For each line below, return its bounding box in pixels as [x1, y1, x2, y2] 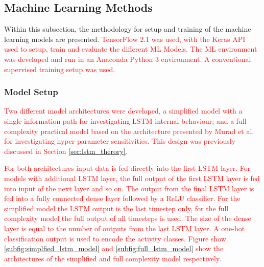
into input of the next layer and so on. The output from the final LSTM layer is [4, 183, 254, 193]
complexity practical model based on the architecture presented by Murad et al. [4, 125, 254, 136]
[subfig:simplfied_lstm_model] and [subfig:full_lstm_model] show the [4, 243, 224, 254]
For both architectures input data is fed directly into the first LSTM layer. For [4, 163, 251, 173]
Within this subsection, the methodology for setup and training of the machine [4, 24, 251, 34]
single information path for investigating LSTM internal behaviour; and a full [4, 115, 247, 126]
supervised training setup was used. [4, 63, 115, 74]
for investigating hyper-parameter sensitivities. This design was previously [4, 136, 236, 146]
